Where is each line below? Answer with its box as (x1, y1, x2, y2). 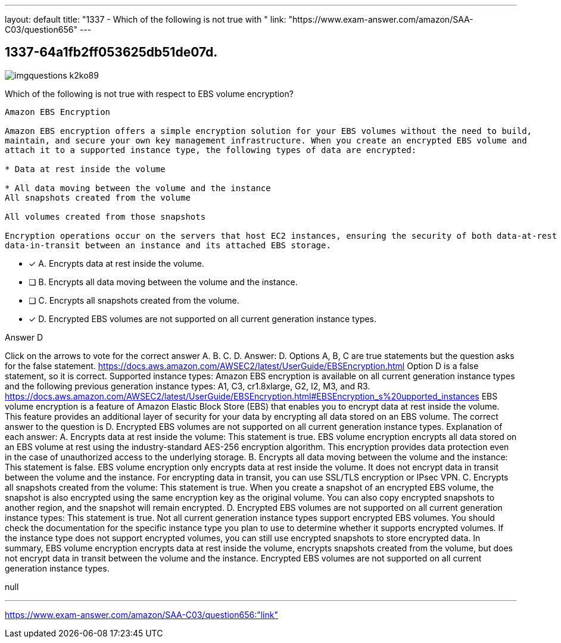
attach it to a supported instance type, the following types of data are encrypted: (5, 145, 417, 155)
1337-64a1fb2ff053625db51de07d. (5, 45, 218, 60)
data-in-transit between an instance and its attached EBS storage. (5, 240, 331, 250)
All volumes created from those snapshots (5, 211, 206, 221)
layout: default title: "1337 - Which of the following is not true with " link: (5, 14, 286, 24)
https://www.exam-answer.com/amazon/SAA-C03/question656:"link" (5, 609, 278, 620)
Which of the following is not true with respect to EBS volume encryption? (5, 88, 294, 99)
